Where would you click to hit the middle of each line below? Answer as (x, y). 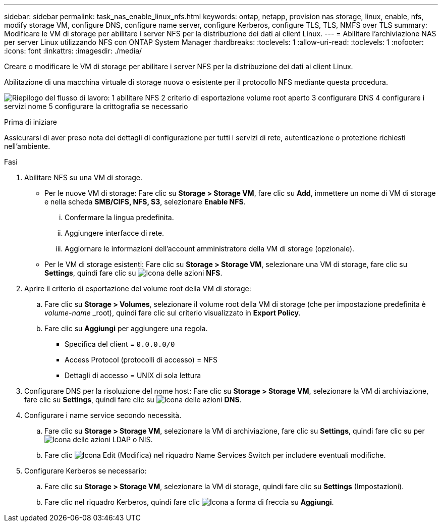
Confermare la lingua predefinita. (119, 217)
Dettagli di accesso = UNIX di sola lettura (133, 375)
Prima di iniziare (31, 122)
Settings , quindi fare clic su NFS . (133, 273)
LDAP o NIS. (132, 439)
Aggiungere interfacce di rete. (115, 233)
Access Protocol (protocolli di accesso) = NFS (141, 360)
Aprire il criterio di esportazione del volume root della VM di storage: (138, 288)
